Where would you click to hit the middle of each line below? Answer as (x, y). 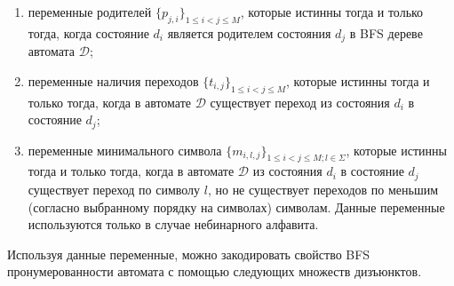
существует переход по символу (114, 189)
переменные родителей (90, 12)
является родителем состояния (249, 32)
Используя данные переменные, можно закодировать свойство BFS (189, 254)
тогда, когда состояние (88, 32)
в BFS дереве (386, 32)
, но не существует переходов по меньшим (323, 189)
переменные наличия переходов (113, 80)
